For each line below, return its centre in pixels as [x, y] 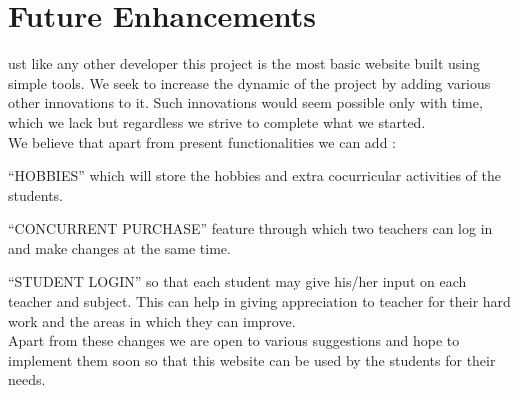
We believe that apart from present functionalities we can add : [202, 141]
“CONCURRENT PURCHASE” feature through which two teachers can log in [250, 228]
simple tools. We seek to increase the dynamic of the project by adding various [249, 82]
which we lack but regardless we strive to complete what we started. [217, 121]
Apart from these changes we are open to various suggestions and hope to [234, 340]
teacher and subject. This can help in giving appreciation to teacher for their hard [259, 301]
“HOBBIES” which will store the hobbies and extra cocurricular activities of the [254, 175]
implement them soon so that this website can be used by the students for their [252, 359]
